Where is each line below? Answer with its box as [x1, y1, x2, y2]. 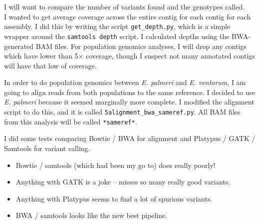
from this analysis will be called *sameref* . [4, 116, 137, 126]
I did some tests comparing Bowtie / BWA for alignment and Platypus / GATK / [4, 133, 256, 143]
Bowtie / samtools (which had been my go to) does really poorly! [15, 159, 216, 170]
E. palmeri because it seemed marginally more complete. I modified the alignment [4, 96, 255, 107]
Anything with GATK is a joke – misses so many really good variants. [15, 176, 231, 187]
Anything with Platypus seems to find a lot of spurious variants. [15, 193, 213, 203]
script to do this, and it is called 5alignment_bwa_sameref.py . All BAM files [4, 106, 241, 117]
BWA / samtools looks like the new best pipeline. [15, 210, 168, 220]
